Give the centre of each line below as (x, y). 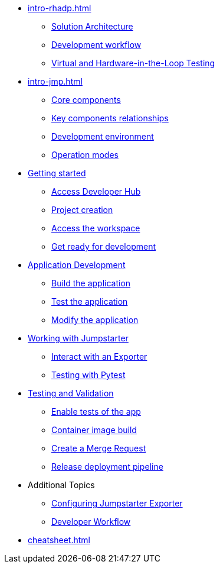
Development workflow (96, 45)
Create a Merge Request (99, 448)
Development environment (103, 136)
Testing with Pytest (88, 375)
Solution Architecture (92, 26)
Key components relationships (110, 118)
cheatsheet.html (59, 540)
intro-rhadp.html (60, 8)
